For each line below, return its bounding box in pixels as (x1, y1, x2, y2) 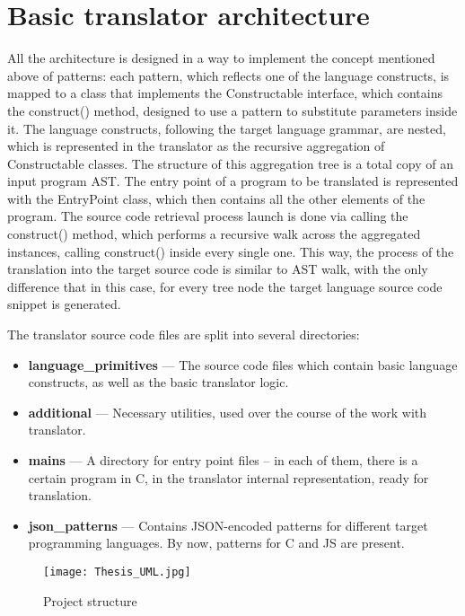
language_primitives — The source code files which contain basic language (28, 355, 458, 374)
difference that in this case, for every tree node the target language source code (7, 277, 443, 295)
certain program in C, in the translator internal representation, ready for (28, 468, 429, 487)
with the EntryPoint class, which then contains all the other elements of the (7, 189, 426, 207)
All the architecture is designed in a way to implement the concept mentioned (7, 48, 435, 67)
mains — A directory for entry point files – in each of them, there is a (28, 451, 418, 469)
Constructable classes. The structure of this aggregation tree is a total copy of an (7, 154, 453, 172)
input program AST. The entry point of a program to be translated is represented (7, 172, 459, 190)
